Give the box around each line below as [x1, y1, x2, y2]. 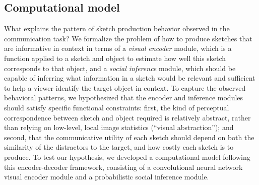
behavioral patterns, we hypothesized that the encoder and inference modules [4, 92, 243, 103]
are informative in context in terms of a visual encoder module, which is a [4, 43, 232, 53]
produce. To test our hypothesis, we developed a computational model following [4, 151, 250, 162]
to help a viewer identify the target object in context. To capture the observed [4, 82, 246, 93]
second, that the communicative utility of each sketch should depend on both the [4, 132, 254, 142]
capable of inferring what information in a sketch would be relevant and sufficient [4, 73, 255, 83]
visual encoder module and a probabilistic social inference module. [4, 171, 209, 182]
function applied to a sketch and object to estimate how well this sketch [4, 52, 226, 63]
